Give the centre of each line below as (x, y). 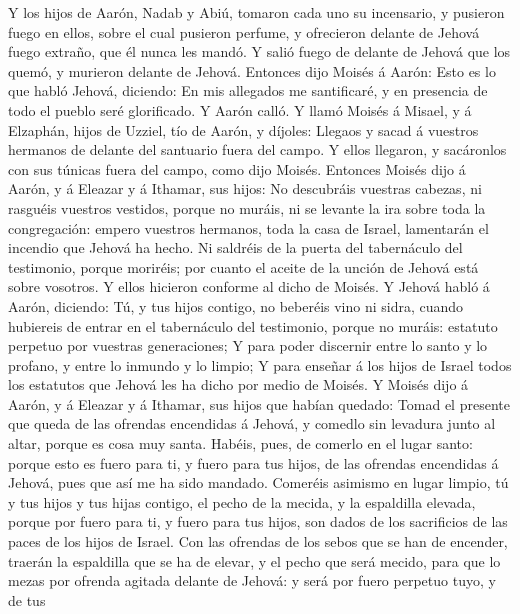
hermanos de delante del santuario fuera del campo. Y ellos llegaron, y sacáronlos (257, 149)
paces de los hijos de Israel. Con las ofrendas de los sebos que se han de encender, (258, 541)
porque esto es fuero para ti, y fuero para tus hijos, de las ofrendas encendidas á (253, 462)
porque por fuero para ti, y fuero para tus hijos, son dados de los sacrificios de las (258, 521)
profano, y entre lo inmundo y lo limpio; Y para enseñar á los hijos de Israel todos (260, 364)
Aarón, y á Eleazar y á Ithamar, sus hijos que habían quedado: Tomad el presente (259, 403)
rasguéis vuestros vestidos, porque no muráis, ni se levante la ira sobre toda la (247, 207)
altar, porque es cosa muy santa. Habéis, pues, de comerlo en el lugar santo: (240, 443)
